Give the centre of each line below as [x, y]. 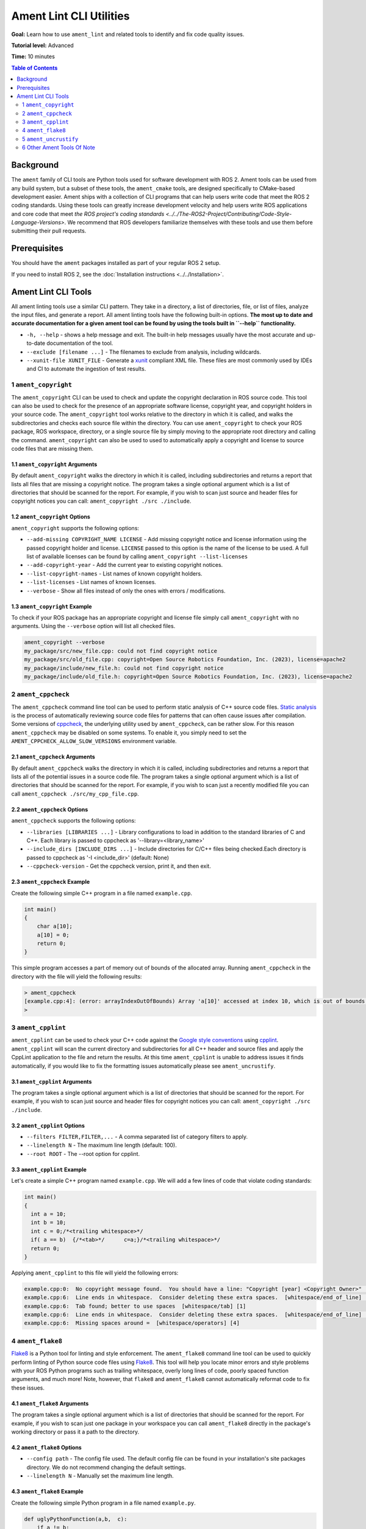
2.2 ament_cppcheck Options [50, 809]
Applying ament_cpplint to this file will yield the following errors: [95, 1273]
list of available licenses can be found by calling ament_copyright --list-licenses [137, 557]
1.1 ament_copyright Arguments [54, 464]
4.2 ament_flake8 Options [46, 1447]
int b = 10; [48, 1223]
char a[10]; [55, 926]
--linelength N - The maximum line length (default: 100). [102, 1145]
